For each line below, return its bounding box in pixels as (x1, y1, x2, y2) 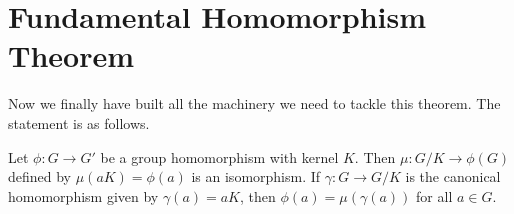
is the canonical (405, 166, 501, 187)
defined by (8, 166, 72, 187)
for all (416, 185, 453, 206)
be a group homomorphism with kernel (100, 146, 339, 167)
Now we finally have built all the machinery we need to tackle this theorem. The (8, 93, 501, 114)
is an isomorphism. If (191, 166, 321, 187)
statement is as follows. (8, 112, 150, 133)
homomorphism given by (8, 185, 159, 206)
